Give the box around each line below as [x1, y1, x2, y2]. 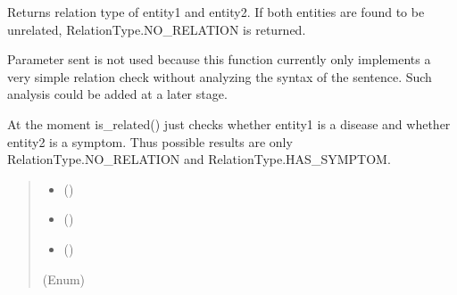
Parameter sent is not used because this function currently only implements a [7, 50, 431, 69]
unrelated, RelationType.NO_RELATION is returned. [7, 20, 306, 38]
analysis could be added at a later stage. [7, 85, 228, 103]
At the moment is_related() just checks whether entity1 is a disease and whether [7, 114, 451, 133]
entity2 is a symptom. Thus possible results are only [7, 132, 293, 151]
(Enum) [42, 269, 86, 288]
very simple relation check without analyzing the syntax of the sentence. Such [7, 67, 432, 86]
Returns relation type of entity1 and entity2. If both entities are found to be [7, 3, 425, 20]
